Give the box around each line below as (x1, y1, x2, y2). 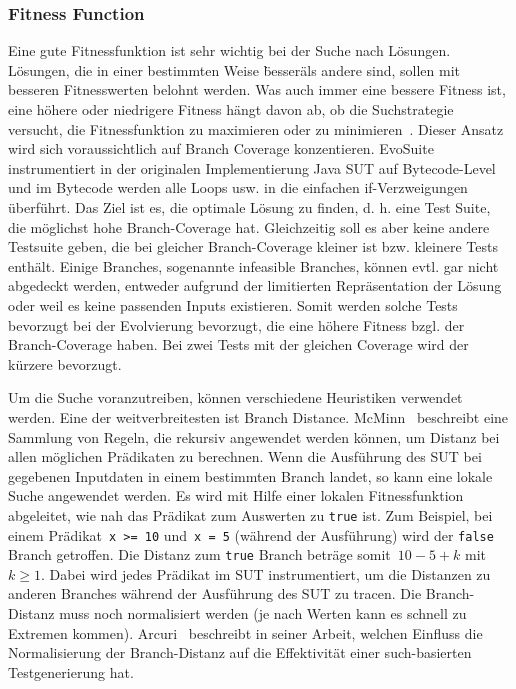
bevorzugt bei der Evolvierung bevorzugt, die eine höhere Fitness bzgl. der (8, 314, 465, 335)
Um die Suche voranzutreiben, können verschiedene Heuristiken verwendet (8, 387, 463, 408)
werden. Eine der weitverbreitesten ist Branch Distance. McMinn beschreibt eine (8, 406, 509, 427)
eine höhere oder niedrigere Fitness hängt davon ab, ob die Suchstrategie (8, 99, 454, 119)
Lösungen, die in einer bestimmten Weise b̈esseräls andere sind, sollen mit (8, 59, 461, 80)
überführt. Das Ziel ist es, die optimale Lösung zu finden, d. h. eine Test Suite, (8, 196, 491, 217)
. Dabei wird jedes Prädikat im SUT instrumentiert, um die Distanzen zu (40, 563, 491, 584)
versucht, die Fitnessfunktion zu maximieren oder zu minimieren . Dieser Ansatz (8, 118, 504, 139)
